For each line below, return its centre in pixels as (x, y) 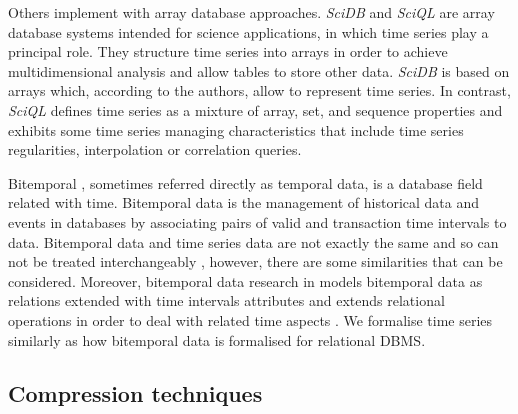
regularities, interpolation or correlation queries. (155, 149)
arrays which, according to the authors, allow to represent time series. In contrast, (259, 90)
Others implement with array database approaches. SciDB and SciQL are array (251, 12)
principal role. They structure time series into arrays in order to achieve (228, 51)
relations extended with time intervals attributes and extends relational (226, 300)
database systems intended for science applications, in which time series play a (248, 31)
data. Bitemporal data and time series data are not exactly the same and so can (253, 241)
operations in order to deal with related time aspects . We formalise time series (250, 319)
